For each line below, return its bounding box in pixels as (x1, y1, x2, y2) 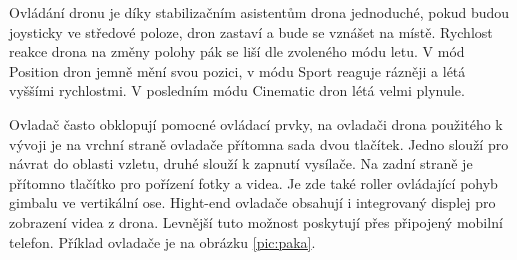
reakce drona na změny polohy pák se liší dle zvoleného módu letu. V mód (9, 41, 465, 62)
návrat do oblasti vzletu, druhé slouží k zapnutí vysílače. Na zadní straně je (9, 153, 473, 174)
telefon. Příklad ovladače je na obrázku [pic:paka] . (9, 231, 316, 252)
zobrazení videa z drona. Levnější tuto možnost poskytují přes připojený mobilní (9, 211, 503, 232)
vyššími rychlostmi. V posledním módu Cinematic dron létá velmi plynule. (9, 80, 465, 101)
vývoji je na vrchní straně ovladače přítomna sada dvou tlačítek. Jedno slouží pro (9, 133, 509, 154)
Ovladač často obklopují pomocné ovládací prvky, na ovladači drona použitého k (9, 113, 503, 134)
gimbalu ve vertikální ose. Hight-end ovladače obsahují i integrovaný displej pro (9, 192, 496, 213)
